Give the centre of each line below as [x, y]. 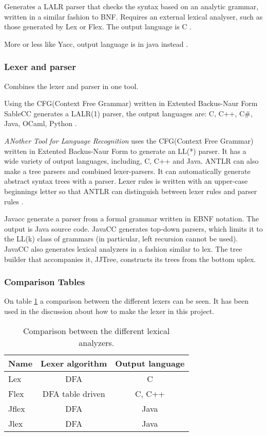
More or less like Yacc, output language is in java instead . [96, 43]
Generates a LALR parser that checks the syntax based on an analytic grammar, [131, 6]
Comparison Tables [45, 282]
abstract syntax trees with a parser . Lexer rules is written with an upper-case [126, 181]
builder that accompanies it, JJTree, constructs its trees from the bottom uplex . [130, 259]
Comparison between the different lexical [97, 330]
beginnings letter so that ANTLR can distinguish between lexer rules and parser [131, 191]
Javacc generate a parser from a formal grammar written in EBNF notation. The [132, 219]
